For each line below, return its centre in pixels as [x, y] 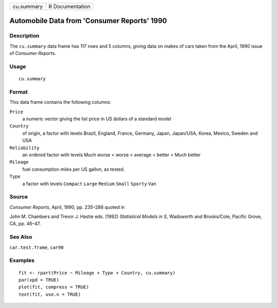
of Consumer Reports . [33, 53]
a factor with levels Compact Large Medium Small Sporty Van [89, 184]
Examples [22, 261]
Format [19, 92]
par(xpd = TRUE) [39, 280]
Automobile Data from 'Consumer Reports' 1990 [88, 21]
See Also [21, 237]
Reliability [24, 148]
